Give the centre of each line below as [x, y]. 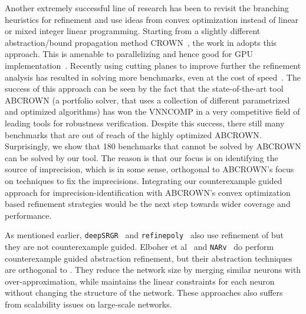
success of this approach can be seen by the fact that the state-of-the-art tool [144, 88]
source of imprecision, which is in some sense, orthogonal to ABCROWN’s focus [149, 169]
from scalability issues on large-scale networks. [88, 304]
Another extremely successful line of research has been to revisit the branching [147, 8]
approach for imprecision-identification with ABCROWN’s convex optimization [148, 192]
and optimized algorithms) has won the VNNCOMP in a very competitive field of [152, 111]
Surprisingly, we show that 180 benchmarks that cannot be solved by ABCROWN [153, 146]
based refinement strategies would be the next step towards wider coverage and [148, 204]
